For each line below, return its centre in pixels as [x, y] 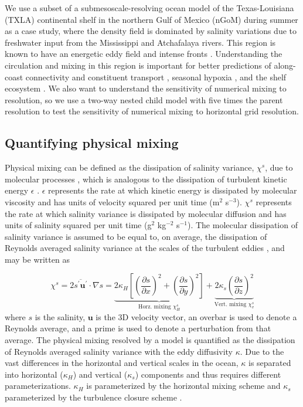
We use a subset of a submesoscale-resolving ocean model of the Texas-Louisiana [149, 8]
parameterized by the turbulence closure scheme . [93, 397]
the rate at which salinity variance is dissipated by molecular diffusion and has [146, 213]
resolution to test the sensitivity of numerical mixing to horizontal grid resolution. [152, 111]
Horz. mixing [155, 307]
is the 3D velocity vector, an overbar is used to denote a [196, 316]
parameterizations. [38, 386]
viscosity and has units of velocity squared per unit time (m [112, 201]
